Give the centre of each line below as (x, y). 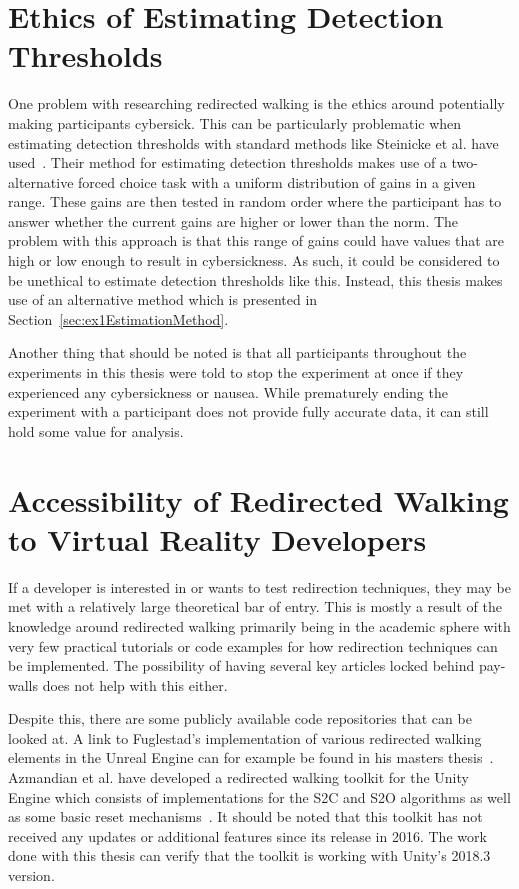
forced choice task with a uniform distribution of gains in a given (277, 181)
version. (31, 875)
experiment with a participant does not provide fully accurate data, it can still (248, 411)
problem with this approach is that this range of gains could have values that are (256, 240)
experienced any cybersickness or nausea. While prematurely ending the (228, 391)
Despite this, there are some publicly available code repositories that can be (240, 718)
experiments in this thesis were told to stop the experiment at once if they (236, 372)
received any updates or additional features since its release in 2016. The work (247, 835)
